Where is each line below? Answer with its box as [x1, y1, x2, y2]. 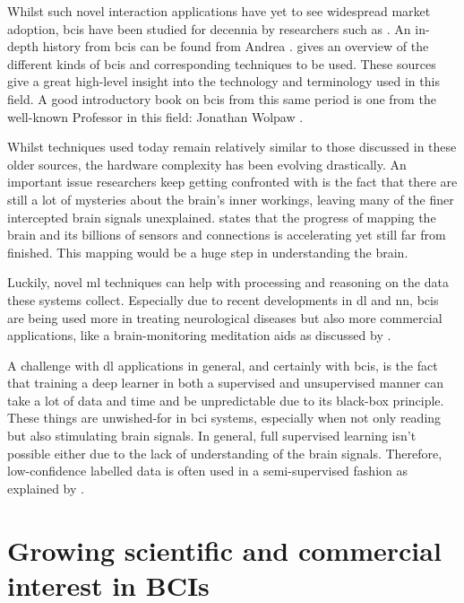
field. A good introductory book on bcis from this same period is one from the [7, 89, 436, 108]
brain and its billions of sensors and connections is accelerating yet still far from [7, 225, 446, 244]
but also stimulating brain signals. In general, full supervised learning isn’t [7, 426, 417, 445]
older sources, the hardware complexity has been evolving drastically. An [7, 154, 407, 173]
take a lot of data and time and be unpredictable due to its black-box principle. [7, 390, 444, 409]
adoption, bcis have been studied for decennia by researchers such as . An [7, 19, 411, 38]
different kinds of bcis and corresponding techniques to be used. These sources [7, 54, 436, 73]
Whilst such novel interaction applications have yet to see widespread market [7, 2, 431, 20]
